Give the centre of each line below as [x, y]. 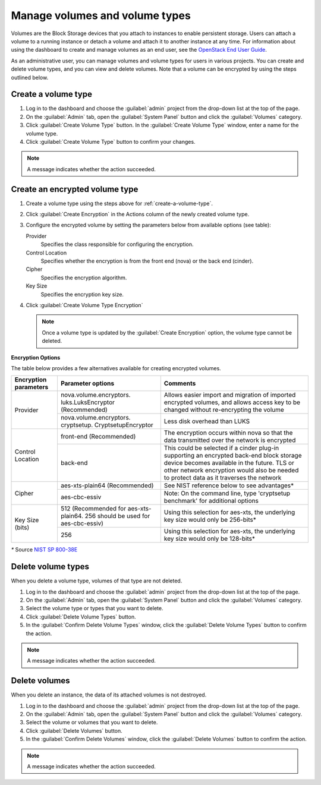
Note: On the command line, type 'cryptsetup [227, 493]
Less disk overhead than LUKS [207, 421]
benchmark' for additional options [211, 501]
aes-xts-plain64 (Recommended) [107, 485]
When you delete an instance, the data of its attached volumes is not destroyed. [109, 695]
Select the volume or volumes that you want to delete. [92, 723]
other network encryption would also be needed [231, 471]
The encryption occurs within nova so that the [228, 433]
